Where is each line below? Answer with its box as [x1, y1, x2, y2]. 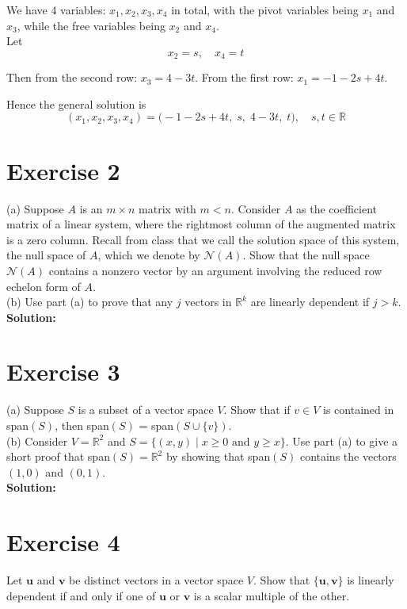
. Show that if [223, 401, 291, 418]
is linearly [347, 572, 394, 588]
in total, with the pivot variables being [171, 2, 359, 17]
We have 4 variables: [6, 2, 106, 17]
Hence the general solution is [6, 95, 146, 112]
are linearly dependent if [250, 293, 370, 310]
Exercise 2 [6, 154, 120, 186]
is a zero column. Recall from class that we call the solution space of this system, [6, 231, 400, 247]
